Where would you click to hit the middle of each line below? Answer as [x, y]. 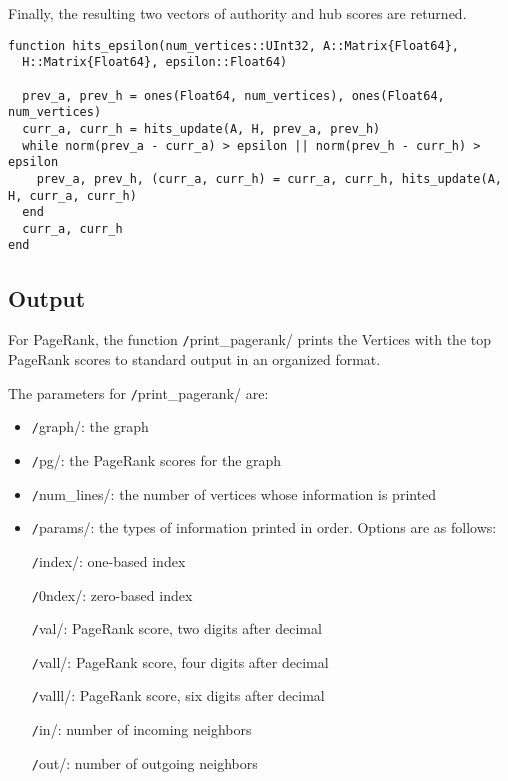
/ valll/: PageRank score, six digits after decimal [178, 695]
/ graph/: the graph [90, 426]
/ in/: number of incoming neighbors [141, 729]
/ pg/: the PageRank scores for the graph [156, 459]
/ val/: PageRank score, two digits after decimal [176, 628]
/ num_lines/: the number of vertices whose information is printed [234, 493]
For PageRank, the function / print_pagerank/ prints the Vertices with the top [249, 339]
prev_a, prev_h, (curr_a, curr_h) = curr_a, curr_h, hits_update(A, [269, 178]
